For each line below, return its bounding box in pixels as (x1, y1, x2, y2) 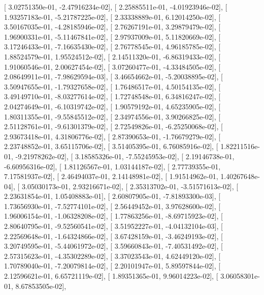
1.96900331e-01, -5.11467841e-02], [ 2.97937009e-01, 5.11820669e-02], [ (4, 31, 221, 42)
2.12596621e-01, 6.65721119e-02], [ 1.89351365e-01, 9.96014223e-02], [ (4, 271, 218, 281)
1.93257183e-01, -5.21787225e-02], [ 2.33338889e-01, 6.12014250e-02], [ (4, 11, 221, 22)
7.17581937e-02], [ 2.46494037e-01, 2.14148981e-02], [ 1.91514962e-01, (4, 171, 218, 182)
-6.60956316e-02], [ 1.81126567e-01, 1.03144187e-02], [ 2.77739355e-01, (4, 161, 221, 171)
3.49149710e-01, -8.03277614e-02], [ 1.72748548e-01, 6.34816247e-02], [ (4, 91, 221, 102)
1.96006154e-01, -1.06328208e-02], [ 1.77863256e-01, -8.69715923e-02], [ (4, 211, 223, 221)
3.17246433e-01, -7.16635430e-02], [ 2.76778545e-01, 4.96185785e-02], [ (4, 41, 221, 52)
